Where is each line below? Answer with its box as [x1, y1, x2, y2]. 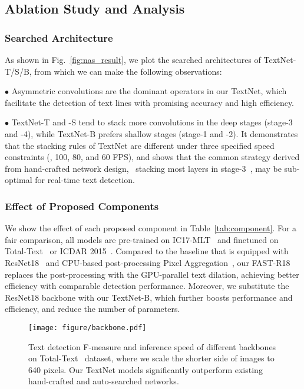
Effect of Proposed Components [5, 198, 159, 213]
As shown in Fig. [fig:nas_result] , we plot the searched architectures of [5, 54, 261, 65]
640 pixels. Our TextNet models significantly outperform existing [28, 363, 263, 375]
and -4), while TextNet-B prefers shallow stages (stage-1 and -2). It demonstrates [5, 127, 298, 139]
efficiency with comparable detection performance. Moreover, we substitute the [5, 280, 289, 292]
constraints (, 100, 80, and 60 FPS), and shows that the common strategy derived [5, 151, 300, 163]
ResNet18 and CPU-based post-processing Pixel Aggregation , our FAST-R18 [5, 256, 290, 268]
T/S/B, [5, 65, 32, 77]
